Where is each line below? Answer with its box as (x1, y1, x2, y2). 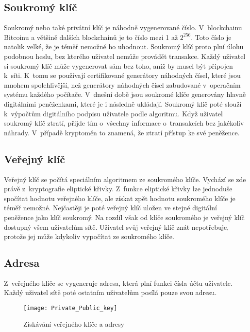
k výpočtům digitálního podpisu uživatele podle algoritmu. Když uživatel (4, 108, 223, 118)
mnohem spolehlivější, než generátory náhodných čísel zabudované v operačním (4, 79, 241, 90)
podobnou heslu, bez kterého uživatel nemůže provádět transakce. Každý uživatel (4, 51, 246, 61)
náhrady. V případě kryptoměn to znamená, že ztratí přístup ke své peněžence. (4, 127, 240, 137)
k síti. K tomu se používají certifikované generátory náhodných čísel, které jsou (4, 70, 241, 80)
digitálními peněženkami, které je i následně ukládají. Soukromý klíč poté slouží (4, 98, 242, 109)
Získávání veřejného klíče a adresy (23, 318, 124, 329)
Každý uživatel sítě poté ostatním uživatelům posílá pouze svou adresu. (4, 287, 217, 297)
